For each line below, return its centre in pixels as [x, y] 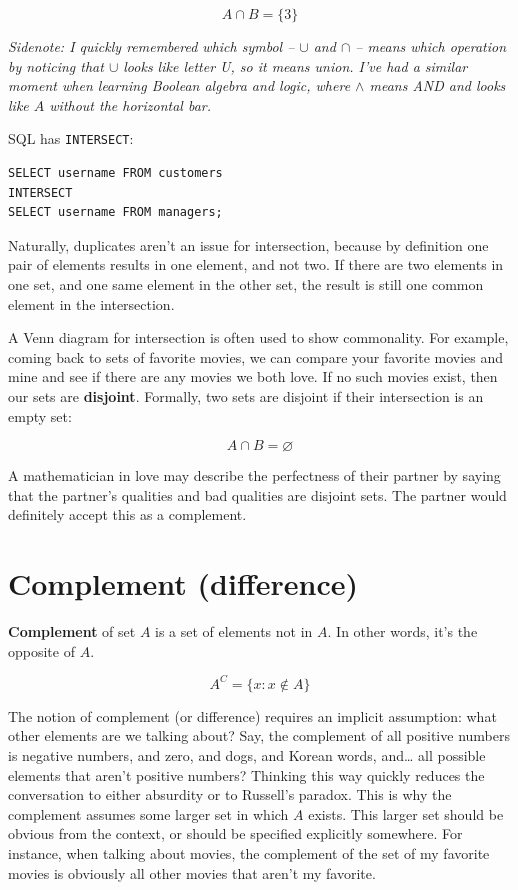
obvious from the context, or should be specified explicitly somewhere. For [235, 833]
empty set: [40, 415]
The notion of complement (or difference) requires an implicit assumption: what [252, 715]
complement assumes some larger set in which [148, 813]
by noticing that [56, 65]
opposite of [41, 650]
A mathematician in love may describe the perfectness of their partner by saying [254, 475]
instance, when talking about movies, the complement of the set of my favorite [249, 852]
